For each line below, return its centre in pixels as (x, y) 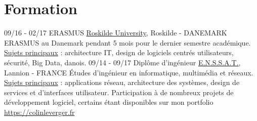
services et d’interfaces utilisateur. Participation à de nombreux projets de (119, 92)
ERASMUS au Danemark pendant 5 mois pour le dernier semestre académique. (127, 42)
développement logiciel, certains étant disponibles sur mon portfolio (109, 102)
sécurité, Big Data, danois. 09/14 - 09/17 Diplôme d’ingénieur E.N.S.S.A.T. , (122, 62)
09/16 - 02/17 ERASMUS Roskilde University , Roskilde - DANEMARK (116, 33)
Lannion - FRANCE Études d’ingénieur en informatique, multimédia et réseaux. (129, 72)
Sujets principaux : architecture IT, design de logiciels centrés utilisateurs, (119, 52)
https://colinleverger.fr (39, 112)
